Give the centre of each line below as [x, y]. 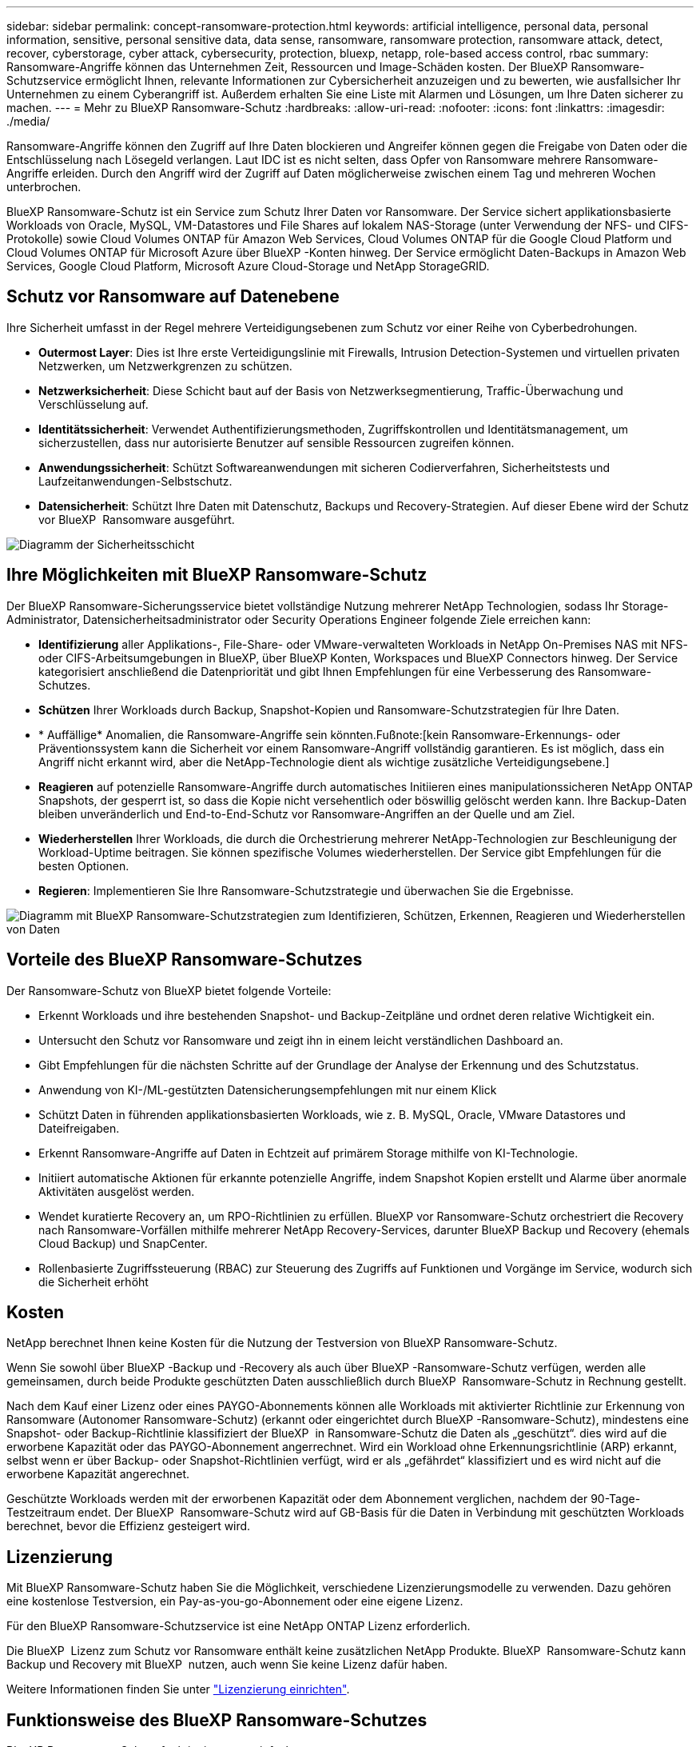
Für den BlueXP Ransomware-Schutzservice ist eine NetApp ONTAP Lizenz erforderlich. [239, 1626]
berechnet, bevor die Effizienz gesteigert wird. [129, 1526]
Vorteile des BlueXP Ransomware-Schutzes [185, 960]
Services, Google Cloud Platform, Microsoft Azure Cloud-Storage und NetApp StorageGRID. [248, 266]
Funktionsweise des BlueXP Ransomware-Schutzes [217, 1720]
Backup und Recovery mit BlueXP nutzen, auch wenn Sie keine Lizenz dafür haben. [227, 1665]
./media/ [28, 121]
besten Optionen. [84, 866]
